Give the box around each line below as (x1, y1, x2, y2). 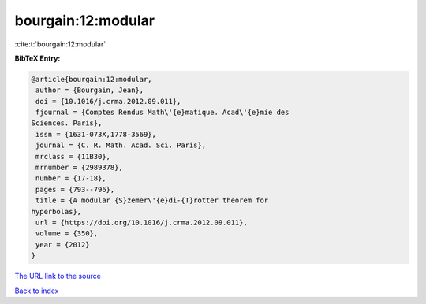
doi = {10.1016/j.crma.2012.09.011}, (35, 97, 181, 106)
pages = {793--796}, (35, 185, 115, 194)
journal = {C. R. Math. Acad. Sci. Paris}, (35, 141, 207, 150)
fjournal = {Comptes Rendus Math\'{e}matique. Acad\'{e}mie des (35, 108, 290, 117)
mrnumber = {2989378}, (35, 163, 124, 172)
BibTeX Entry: (14, 54, 61, 63)
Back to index (14, 286, 59, 295)
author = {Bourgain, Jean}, (35, 86, 144, 95)
